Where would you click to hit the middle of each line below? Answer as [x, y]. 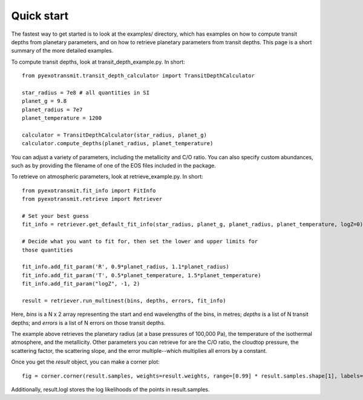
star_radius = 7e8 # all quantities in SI [86, 93]
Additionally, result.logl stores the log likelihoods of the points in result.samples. [110, 389]
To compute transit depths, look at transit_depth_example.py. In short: [98, 62]
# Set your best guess [56, 216]
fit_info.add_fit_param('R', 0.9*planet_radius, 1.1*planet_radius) [126, 267]
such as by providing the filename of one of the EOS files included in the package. [113, 166]
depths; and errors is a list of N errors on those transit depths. [88, 323]
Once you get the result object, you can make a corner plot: [85, 362]
